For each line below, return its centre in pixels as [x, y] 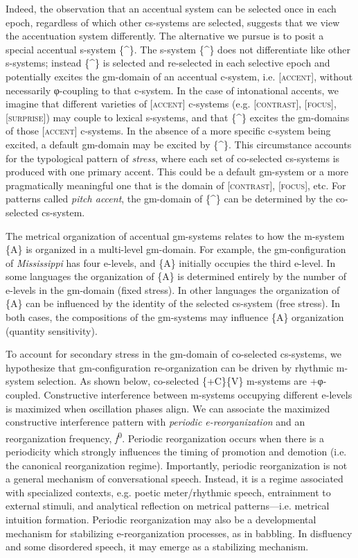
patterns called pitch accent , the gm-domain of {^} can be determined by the [169, 199]
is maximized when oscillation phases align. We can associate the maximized [168, 408]
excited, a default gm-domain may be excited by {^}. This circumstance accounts [179, 144]
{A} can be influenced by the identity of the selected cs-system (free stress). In [173, 303]
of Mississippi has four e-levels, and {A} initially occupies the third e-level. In [171, 262]
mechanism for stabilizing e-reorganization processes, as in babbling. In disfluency [179, 533]
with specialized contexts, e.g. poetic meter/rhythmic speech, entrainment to [168, 492]
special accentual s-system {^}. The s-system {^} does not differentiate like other [178, 49]
